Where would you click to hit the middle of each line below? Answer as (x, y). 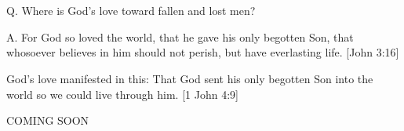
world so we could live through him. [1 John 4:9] (122, 94)
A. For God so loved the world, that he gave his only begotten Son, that (180, 36)
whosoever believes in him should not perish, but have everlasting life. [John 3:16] (203, 52)
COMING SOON (48, 120)
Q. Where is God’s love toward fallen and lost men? (131, 11)
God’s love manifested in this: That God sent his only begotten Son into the (190, 78)
